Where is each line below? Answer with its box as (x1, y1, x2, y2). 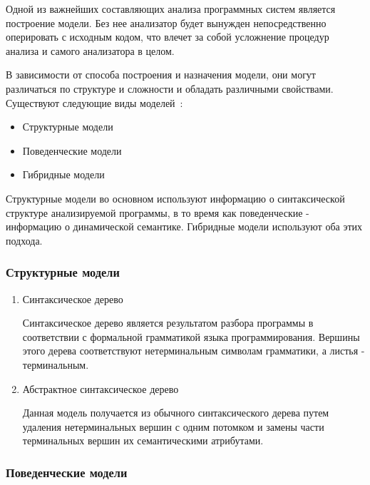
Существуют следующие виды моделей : (6, 95, 183, 110)
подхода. (6, 233, 43, 247)
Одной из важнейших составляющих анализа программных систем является (6, 1, 336, 16)
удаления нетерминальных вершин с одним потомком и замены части (22, 419, 324, 434)
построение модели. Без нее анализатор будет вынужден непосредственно (6, 15, 327, 30)
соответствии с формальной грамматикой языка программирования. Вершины (22, 329, 360, 344)
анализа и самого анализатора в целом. (6, 43, 175, 58)
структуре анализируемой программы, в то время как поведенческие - (6, 205, 309, 220)
